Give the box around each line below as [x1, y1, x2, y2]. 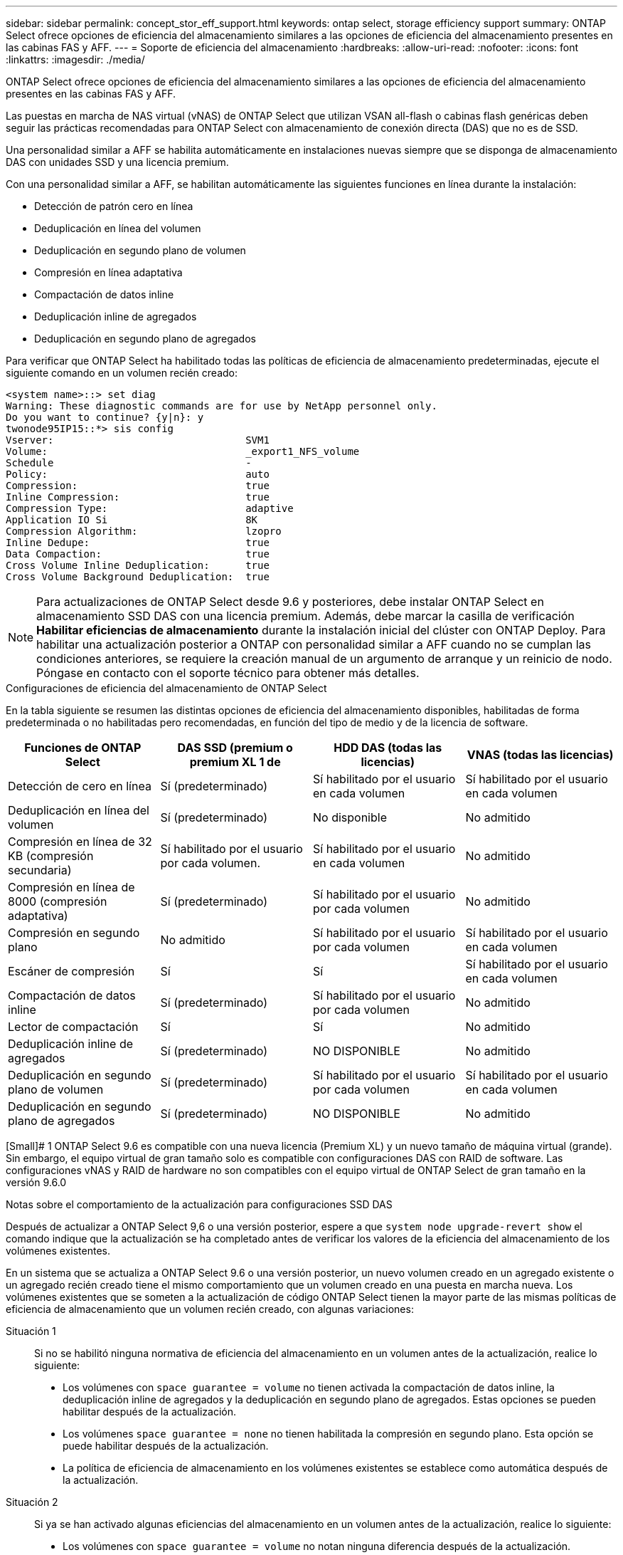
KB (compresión [8, 849, 94, 863]
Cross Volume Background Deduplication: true [6, 571, 270, 582]
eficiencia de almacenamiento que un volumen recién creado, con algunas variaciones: [6, 1303, 414, 1315]
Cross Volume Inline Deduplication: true [6, 560, 270, 571]
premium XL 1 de [189, 755, 281, 769]
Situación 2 [6, 1496, 58, 1508]
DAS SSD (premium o [177, 740, 293, 755]
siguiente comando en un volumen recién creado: [6, 367, 238, 379]
